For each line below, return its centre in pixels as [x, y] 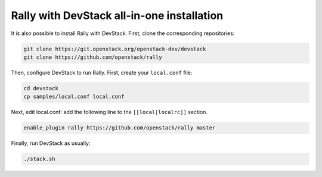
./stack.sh [39, 159]
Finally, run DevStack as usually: [51, 143]
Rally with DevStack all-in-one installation [117, 15]
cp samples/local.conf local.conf [74, 97]
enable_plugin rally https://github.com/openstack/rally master [120, 128]
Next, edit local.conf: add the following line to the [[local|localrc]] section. [109, 112]
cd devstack [41, 88]
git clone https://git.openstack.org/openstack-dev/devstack [115, 49]
